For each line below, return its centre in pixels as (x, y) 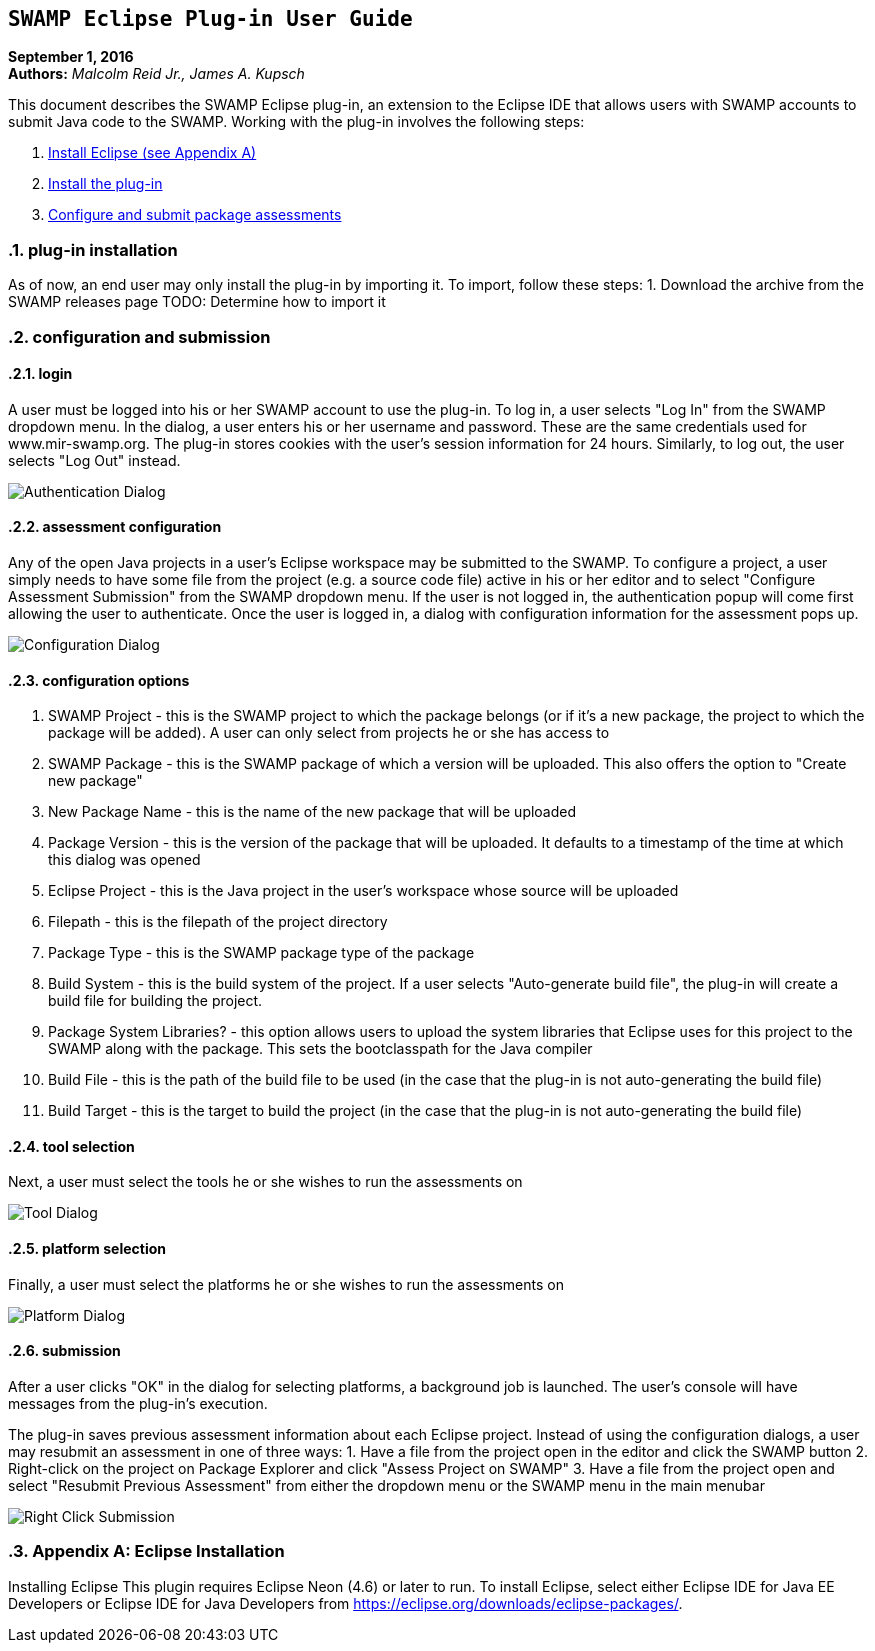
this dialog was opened (124, 860)
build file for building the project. (155, 1001)
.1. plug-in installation (93, 249)
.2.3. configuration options (99, 680)
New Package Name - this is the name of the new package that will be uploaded (312, 812)
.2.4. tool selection (71, 1146)
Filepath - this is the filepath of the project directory (218, 922)
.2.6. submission (64, 1351)
